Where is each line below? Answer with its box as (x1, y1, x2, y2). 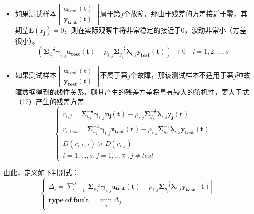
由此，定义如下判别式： (3, 167, 79, 177)
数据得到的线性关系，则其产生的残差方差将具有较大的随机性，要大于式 (22, 87, 249, 97)
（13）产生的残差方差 (15, 96, 84, 106)
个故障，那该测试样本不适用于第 (130, 70, 234, 80)
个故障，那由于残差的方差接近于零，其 (123, 8, 248, 19)
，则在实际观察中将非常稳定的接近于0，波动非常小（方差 (64, 24, 247, 35)
